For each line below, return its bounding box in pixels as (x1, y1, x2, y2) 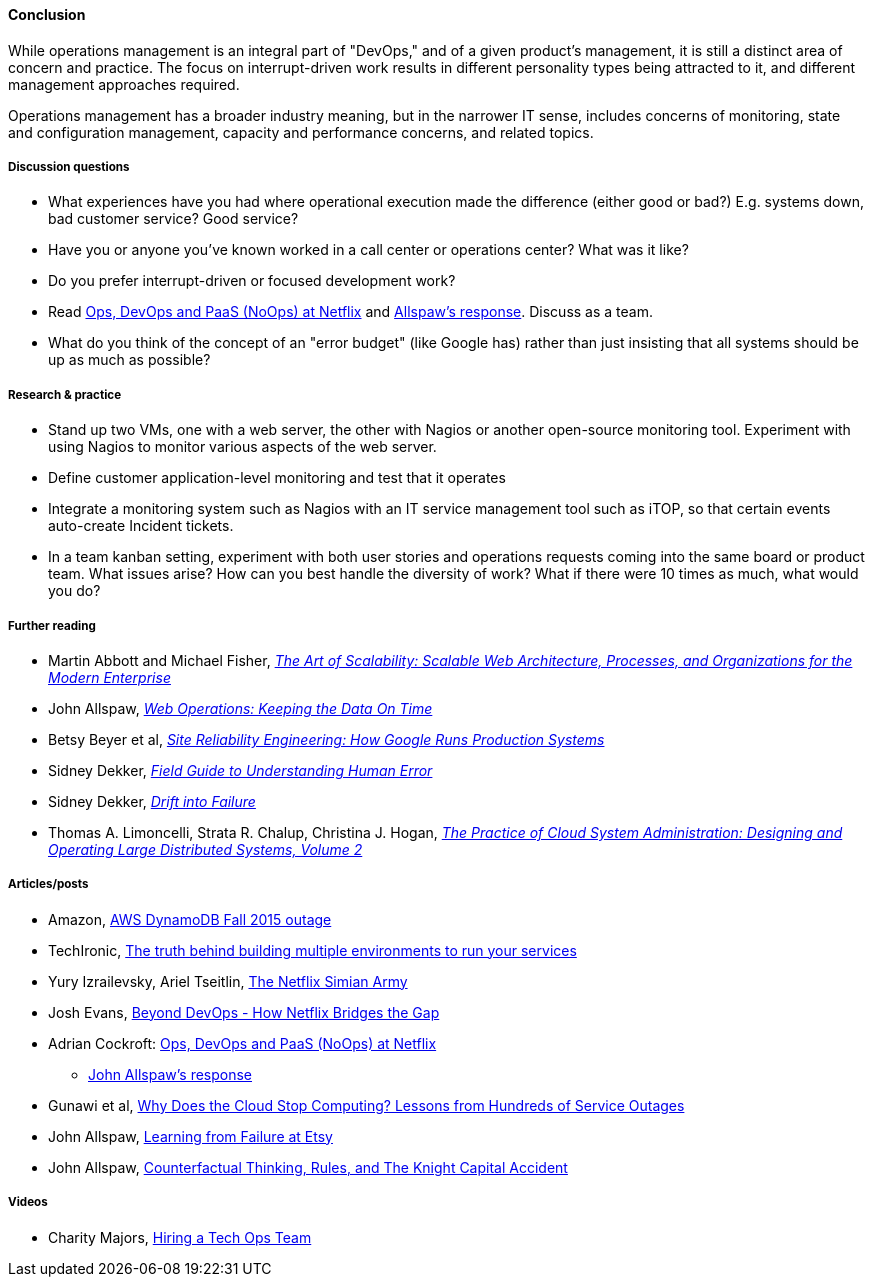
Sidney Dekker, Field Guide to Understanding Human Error (48, 761, 433, 779)
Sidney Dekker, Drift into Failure (48, 792, 256, 810)
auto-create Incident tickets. (48, 517, 234, 535)
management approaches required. (8, 75, 240, 93)
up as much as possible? (48, 351, 211, 369)
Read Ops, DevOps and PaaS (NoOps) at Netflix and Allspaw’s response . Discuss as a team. (48, 303, 654, 321)
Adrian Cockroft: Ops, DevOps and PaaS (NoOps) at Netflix (48, 1034, 437, 1052)
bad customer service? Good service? (48, 210, 299, 228)
